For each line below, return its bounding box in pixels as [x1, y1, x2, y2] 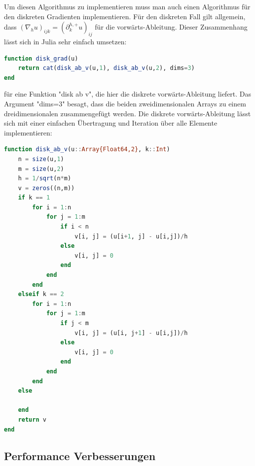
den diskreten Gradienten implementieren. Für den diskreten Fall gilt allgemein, [4, 11, 246, 21]
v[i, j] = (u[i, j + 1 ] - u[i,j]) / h [74, 329, 188, 336]
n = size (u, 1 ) [18, 155, 64, 163]
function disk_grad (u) [4, 55, 78, 62]
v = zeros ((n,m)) [18, 184, 75, 192]
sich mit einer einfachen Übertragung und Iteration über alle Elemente [4, 118, 218, 128]
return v [18, 416, 46, 423]
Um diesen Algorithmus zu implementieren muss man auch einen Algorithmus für [4, 1, 251, 11]
